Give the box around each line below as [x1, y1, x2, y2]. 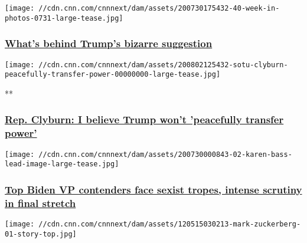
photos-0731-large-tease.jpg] [5, 14, 123, 22]
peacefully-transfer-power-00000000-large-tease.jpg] [5, 70, 221, 79]
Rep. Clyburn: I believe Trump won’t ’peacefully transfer [5, 112, 284, 127]
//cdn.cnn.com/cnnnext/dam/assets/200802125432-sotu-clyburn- [38, 60, 288, 69]
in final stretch [5, 195, 76, 210]
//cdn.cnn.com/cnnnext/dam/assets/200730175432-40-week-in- [38, 4, 280, 12]
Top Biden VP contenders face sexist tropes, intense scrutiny [5, 182, 302, 196]
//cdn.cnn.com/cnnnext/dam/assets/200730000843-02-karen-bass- [38, 150, 292, 159]
